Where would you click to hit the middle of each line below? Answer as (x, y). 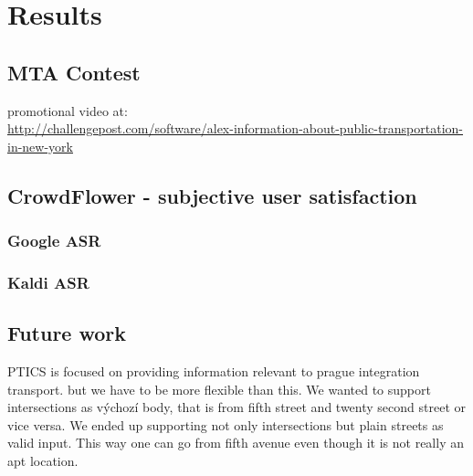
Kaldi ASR (48, 282)
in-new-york (40, 146)
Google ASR (54, 241)
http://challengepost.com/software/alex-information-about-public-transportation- (236, 128)
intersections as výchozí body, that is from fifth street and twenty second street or (236, 407)
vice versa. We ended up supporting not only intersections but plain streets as (226, 424)
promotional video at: (68, 110)
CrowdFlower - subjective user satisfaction (212, 195)
